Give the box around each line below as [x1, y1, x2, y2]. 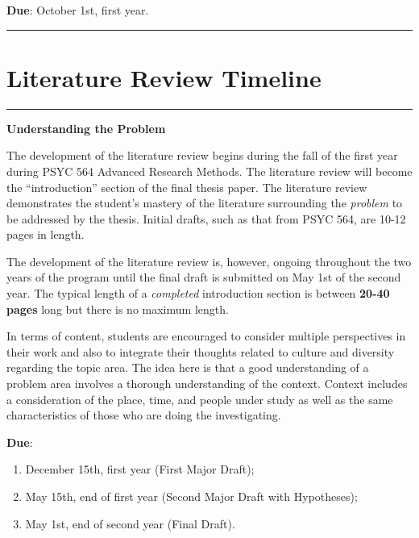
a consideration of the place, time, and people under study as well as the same [6, 390, 393, 407]
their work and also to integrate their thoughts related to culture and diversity [6, 343, 395, 360]
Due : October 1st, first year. [6, 2, 149, 18]
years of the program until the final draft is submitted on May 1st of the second [6, 269, 401, 286]
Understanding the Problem [6, 119, 166, 136]
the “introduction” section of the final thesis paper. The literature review [6, 178, 367, 195]
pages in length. [6, 226, 85, 243]
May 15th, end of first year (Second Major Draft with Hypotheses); [25, 488, 358, 504]
